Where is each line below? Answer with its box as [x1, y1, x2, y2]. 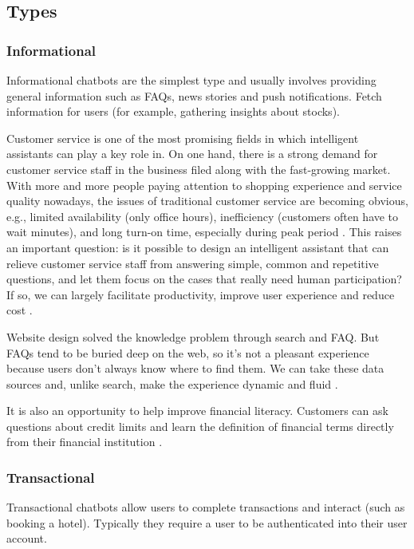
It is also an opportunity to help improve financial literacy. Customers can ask [6, 402, 388, 419]
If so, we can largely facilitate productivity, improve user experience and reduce [6, 286, 395, 302]
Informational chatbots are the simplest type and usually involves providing [6, 72, 377, 88]
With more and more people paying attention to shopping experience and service [6, 176, 402, 193]
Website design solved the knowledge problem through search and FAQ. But [6, 328, 380, 345]
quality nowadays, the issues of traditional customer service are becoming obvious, [6, 192, 408, 209]
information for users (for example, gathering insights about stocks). [6, 103, 340, 120]
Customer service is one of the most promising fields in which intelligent [6, 129, 359, 146]
